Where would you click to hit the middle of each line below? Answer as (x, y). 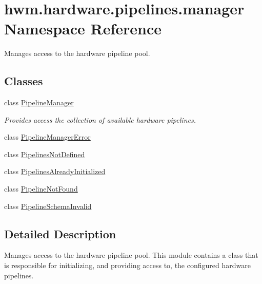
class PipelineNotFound (41, 189)
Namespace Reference (83, 29)
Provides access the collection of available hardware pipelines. (100, 119)
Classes (24, 81)
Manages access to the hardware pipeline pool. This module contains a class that (131, 255)
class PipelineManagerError (47, 137)
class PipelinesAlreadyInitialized (55, 171)
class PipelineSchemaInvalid (48, 206)
